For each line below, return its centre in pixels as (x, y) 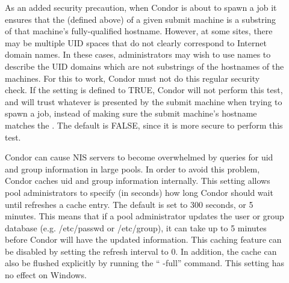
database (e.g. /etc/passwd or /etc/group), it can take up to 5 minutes (136, 227)
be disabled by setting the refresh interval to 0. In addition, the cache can (141, 251)
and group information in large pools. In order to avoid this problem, (132, 169)
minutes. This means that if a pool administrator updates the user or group (144, 216)
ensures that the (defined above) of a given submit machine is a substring (141, 19)
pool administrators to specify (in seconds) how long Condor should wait (139, 192)
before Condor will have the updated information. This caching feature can (143, 239)
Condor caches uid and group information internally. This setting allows (138, 181)
